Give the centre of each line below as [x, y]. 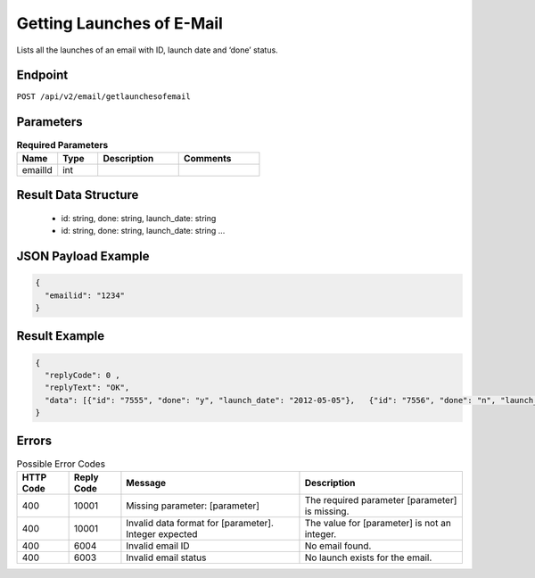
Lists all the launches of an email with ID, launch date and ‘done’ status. [147, 50]
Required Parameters [62, 144]
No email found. [338, 546]
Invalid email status [166, 557]
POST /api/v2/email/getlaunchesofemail [103, 97]
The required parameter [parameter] [381, 500]
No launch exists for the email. [368, 557]
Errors [34, 441]
